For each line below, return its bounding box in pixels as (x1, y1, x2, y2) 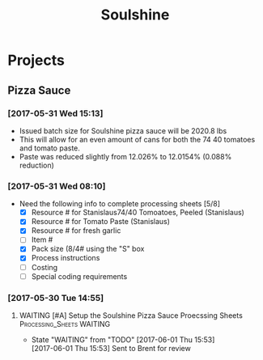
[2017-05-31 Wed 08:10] (7, 180, 106, 192)
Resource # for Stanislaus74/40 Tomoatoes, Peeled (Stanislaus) (31, 208, 244, 218)
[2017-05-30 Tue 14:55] (7, 292, 104, 303)
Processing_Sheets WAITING (19, 319, 111, 328)
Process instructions (31, 253, 100, 263)
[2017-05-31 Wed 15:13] (7, 108, 104, 119)
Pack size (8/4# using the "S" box (31, 244, 145, 254)
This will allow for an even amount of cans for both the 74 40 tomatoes (19, 134, 256, 144)
